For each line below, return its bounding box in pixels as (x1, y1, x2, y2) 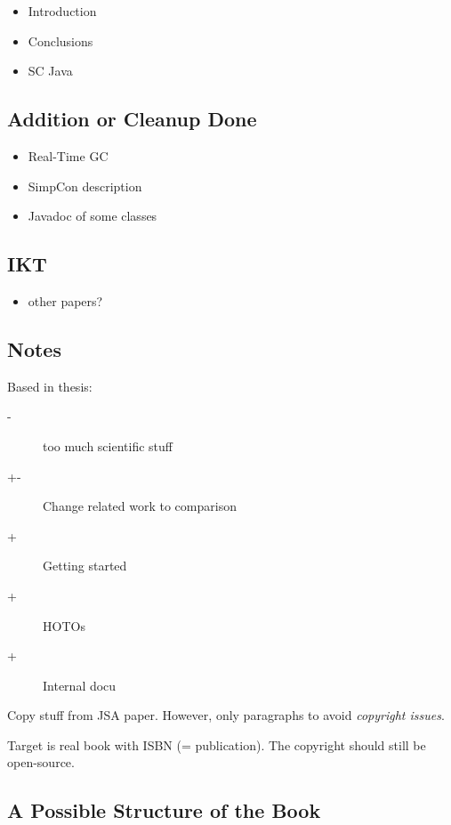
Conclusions (28, 31, 93, 50)
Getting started (43, 556, 127, 575)
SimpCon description (28, 176, 142, 195)
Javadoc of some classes (28, 206, 157, 225)
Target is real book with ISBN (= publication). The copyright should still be (7, 735, 426, 754)
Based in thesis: (7, 376, 93, 395)
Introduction (28, 2, 97, 20)
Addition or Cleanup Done (7, 105, 257, 133)
